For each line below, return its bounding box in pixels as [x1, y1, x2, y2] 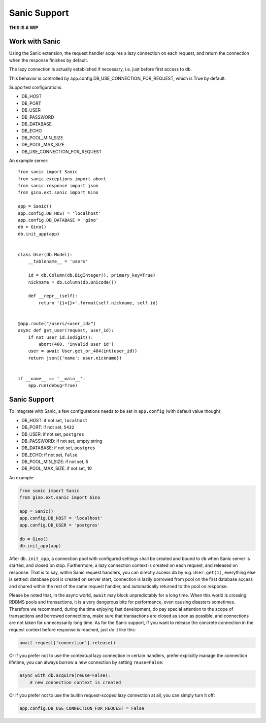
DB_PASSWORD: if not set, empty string [21, 438, 103, 444]
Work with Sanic [9, 37, 61, 46]
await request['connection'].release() [19, 640, 116, 645]
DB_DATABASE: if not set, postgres [21, 445, 96, 451]
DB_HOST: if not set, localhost [21, 417, 88, 423]
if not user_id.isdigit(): [28, 334, 94, 340]
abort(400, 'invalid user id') [38, 341, 114, 347]
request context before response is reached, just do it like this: [9, 626, 136, 632]
